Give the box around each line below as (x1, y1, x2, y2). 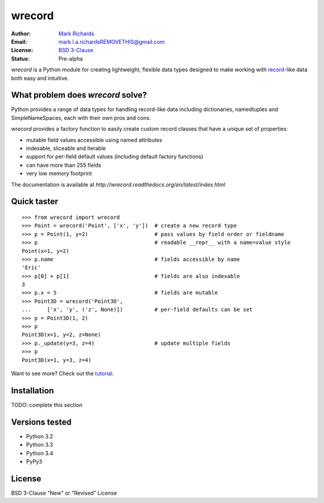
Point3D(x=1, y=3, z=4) (22, 357, 92, 363)
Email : (11, 38, 27, 45)
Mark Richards (58, 30, 95, 37)
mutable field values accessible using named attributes (26, 136, 163, 143)
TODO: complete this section (11, 401, 83, 408)
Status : (11, 55, 30, 62)
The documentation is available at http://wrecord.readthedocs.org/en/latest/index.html (11, 180, 226, 188)
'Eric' (22, 264, 41, 271)
